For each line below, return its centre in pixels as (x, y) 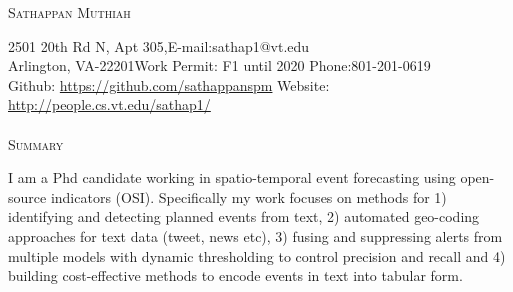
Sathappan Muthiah (69, 12)
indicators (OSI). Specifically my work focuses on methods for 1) (248, 196)
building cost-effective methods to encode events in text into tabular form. (235, 275)
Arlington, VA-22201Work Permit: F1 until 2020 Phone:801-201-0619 (219, 65)
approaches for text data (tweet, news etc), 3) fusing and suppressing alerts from (255, 235)
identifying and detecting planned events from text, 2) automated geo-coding (244, 216)
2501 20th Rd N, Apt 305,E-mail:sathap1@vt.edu (159, 45)
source (27, 196)
